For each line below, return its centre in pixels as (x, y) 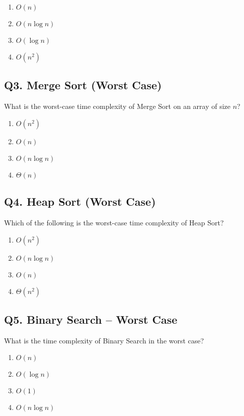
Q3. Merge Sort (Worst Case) (83, 85)
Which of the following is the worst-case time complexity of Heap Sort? (114, 222)
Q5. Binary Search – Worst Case (91, 319)
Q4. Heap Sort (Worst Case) (80, 201)
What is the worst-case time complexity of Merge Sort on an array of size (117, 106)
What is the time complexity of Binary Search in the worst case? (104, 340)
